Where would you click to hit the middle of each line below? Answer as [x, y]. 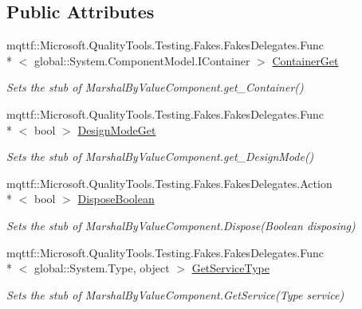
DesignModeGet [117, 129]
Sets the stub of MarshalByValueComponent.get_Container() [155, 87]
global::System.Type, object [102, 268]
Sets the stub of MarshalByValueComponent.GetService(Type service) [175, 294]
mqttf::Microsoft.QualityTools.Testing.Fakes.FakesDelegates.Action [169, 183]
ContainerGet [305, 60]
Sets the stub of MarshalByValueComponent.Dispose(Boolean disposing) [181, 225]
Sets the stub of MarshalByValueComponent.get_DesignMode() [160, 156]
